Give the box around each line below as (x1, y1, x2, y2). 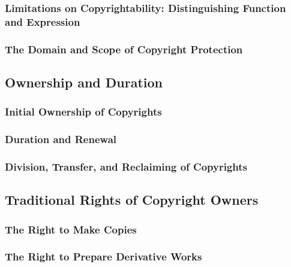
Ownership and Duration (5, 73, 163, 91)
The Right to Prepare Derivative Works (5, 249, 202, 264)
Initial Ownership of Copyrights (5, 104, 162, 119)
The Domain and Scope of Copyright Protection (5, 41, 243, 56)
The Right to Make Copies (5, 222, 137, 236)
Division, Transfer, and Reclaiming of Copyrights (5, 159, 248, 174)
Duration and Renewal (5, 132, 117, 147)
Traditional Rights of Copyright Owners (5, 190, 259, 209)
